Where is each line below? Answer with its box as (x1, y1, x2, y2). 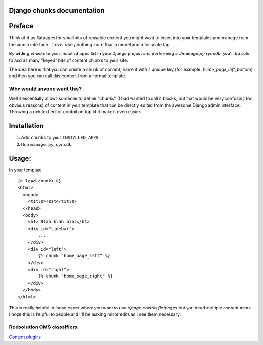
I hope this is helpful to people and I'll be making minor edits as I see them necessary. (9, 311, 181, 317)
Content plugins (9, 334, 41, 340)
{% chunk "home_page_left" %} (38, 253, 111, 259)
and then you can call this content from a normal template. (9, 73, 127, 79)
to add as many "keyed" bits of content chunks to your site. (9, 57, 129, 63)
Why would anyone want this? (9, 85, 82, 92)
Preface (9, 22, 34, 30)
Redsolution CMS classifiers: (9, 324, 79, 330)
